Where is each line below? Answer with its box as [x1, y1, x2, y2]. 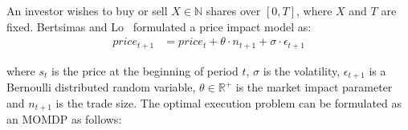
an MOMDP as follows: [6, 111, 122, 128]
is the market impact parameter [235, 79, 393, 95]
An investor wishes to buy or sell [6, 2, 168, 18]
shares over [206, 2, 261, 18]
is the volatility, [263, 62, 341, 79]
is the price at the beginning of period [51, 62, 239, 79]
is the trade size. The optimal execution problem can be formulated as [55, 94, 402, 111]
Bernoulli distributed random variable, [6, 79, 196, 95]
